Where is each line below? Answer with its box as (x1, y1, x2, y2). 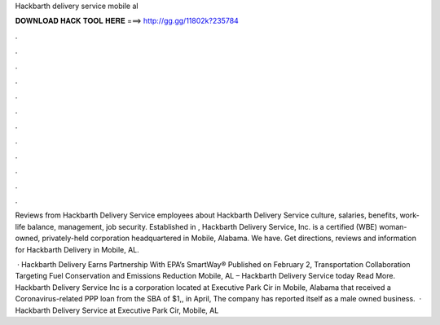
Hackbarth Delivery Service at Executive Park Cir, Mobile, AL (15, 305, 219, 315)
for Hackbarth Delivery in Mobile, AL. (15, 244, 140, 254)
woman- (379, 222, 407, 231)
